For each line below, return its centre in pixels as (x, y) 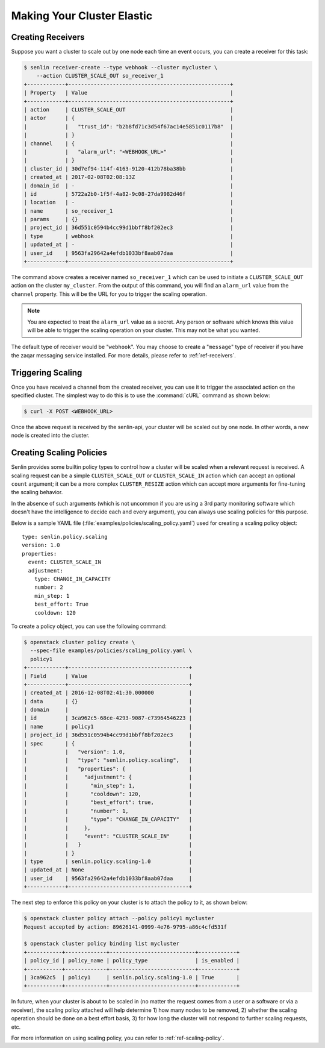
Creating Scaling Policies (59, 453)
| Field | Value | (108, 676)
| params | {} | (128, 219)
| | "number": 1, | (108, 811)
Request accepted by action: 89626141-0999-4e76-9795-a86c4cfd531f (125, 927)
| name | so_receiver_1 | (128, 211)
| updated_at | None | (108, 870)
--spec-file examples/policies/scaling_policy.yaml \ (111, 651)
